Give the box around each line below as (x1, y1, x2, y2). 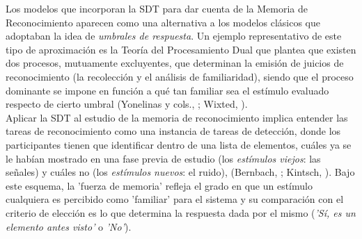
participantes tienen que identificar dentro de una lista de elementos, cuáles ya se (6, 137, 352, 151)
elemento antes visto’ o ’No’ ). (6, 219, 132, 233)
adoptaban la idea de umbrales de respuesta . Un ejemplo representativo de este (6, 28, 342, 43)
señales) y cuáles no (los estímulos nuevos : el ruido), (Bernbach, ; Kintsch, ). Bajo (6, 165, 355, 179)
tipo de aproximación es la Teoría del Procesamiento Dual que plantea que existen (6, 42, 356, 56)
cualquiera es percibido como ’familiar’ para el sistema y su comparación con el (6, 192, 344, 206)
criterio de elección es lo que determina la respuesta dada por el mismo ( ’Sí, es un (6, 205, 356, 220)
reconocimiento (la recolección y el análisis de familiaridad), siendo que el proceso (6, 69, 354, 83)
